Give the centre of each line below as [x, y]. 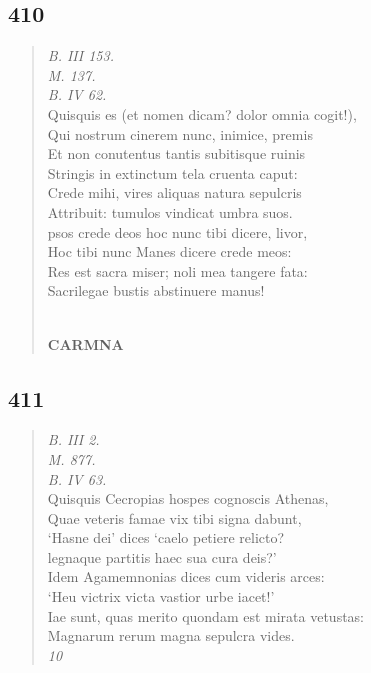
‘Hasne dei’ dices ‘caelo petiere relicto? [166, 537]
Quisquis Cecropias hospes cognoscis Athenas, [188, 498]
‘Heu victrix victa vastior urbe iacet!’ [161, 596]
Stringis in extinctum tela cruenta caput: [172, 172]
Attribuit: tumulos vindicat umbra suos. [170, 211]
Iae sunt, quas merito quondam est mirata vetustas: [206, 615]
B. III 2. [73, 439]
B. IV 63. [77, 478]
